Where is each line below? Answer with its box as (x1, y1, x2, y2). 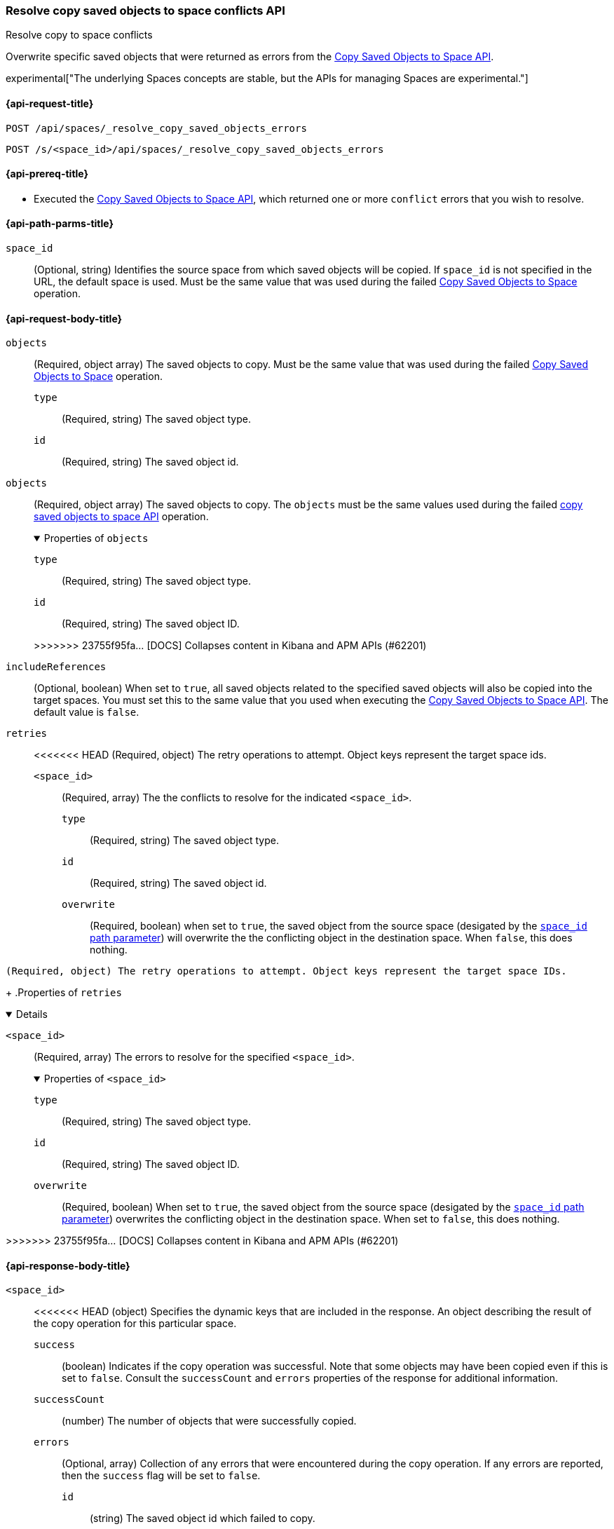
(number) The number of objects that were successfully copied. (62, 1415, 357, 1427)
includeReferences (6, 661, 107, 673)
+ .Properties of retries (6, 986, 122, 999)
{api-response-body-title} (6, 1259, 130, 1272)
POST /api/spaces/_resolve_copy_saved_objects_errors (6, 122, 307, 134)
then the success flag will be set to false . (62, 1469, 261, 1482)
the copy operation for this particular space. (34, 1317, 237, 1330)
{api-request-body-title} (6, 312, 123, 325)
